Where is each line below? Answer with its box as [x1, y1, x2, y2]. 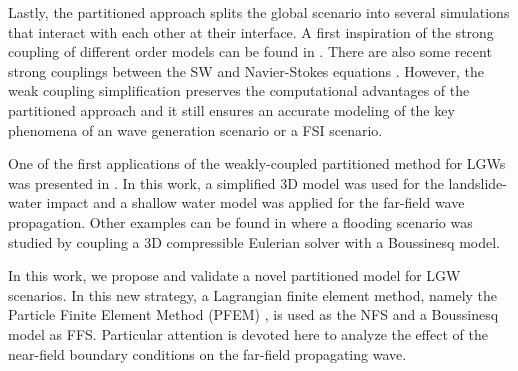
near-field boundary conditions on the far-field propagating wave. [8, 343, 407, 364]
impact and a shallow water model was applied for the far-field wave [46, 192, 465, 213]
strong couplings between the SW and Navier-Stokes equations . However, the [8, 60, 485, 81]
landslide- [448, 172, 507, 193]
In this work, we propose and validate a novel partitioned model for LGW [8, 265, 461, 286]
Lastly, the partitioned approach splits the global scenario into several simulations [8, 2, 510, 22]
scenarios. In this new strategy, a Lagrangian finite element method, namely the [8, 284, 498, 305]
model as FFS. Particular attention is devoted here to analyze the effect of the [8, 323, 488, 344]
